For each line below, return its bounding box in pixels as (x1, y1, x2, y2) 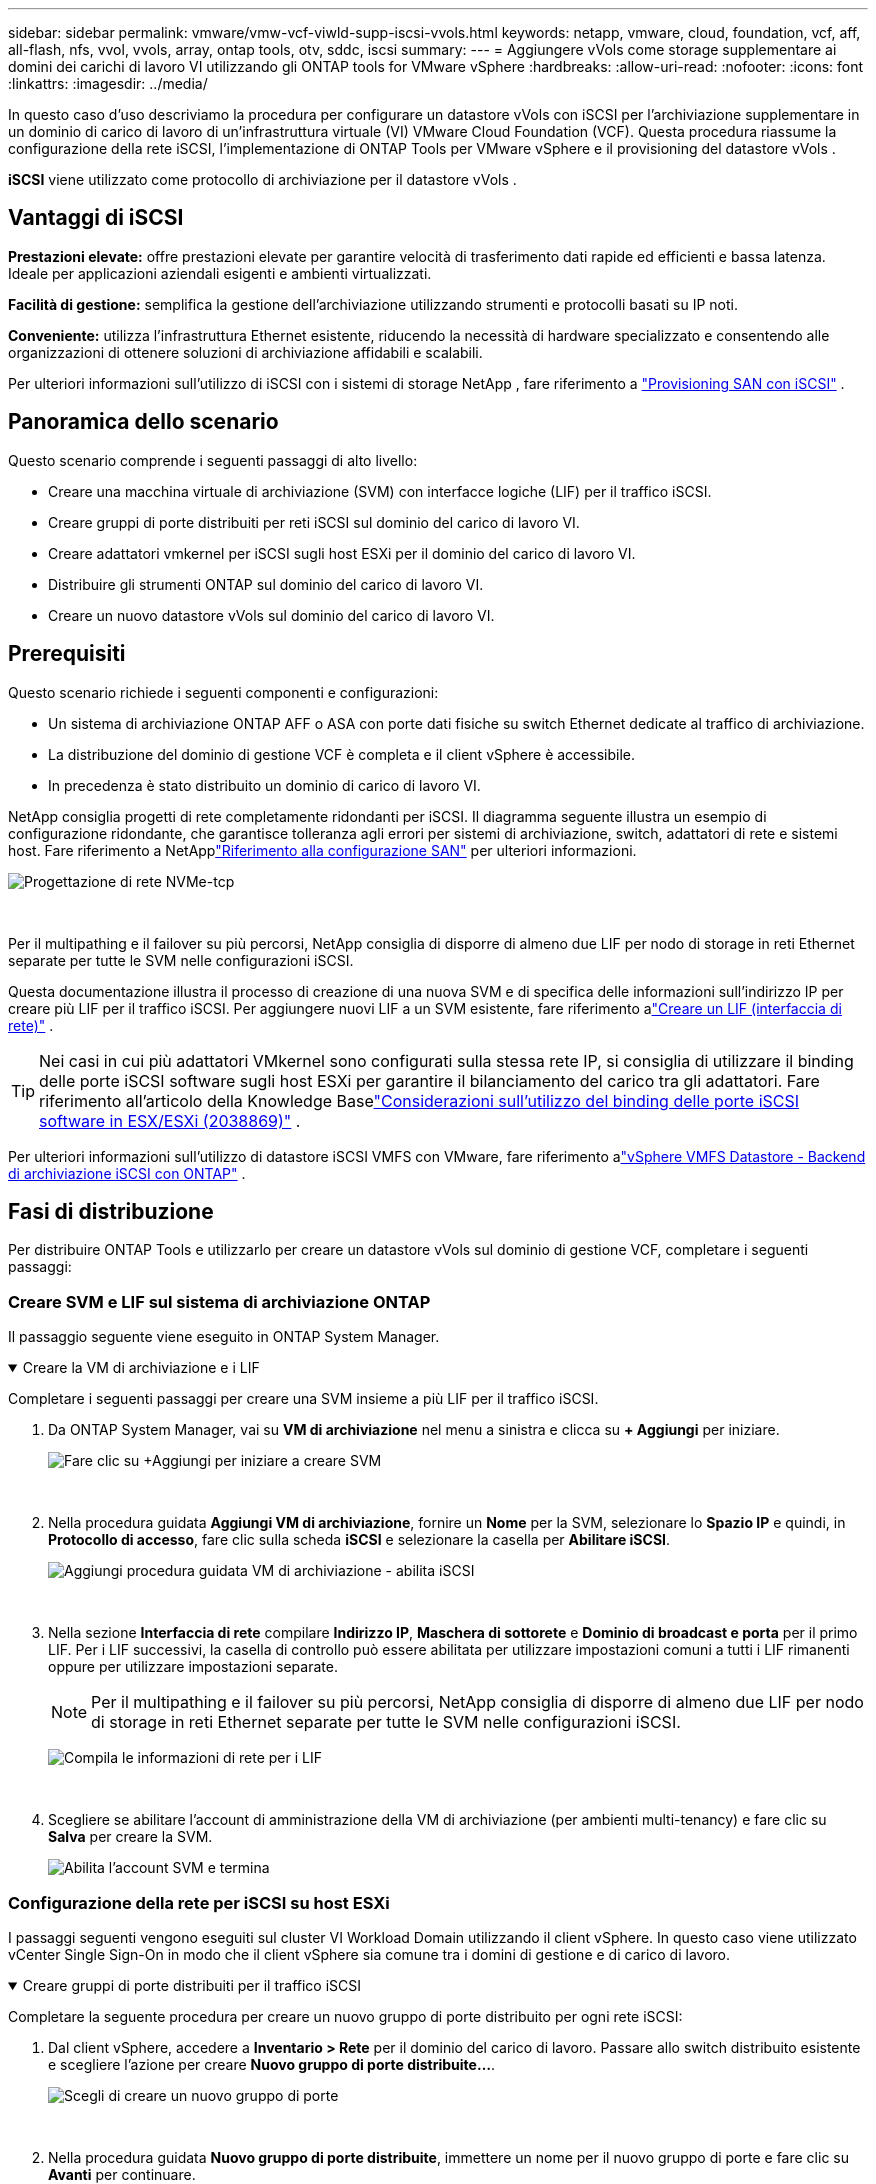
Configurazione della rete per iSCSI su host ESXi (8, 1892, 390, 1913)
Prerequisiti (8, 641, 126, 667)
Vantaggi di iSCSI (8, 205, 184, 231)
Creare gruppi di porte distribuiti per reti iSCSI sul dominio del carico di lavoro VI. (48, 513, 580, 531)
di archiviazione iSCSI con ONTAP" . (8, 1164, 246, 1182)
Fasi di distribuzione (8, 1198, 214, 1224)
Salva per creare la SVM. (48, 1828, 213, 1846)
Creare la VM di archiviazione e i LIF (22, 1359, 260, 1377)
